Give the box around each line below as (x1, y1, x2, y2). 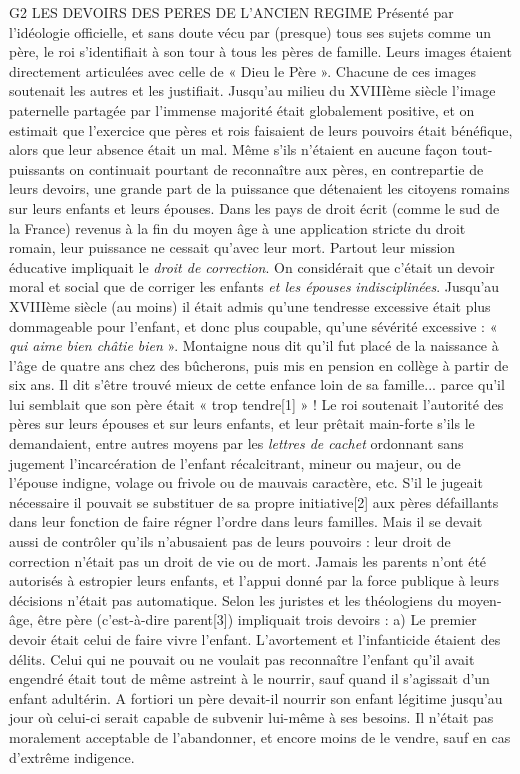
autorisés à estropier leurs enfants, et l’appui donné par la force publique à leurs (9, 570, 499, 591)
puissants (9, 158, 65, 179)
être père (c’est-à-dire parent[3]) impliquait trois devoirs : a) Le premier (37, 609, 477, 630)
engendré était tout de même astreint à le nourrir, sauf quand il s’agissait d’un (9, 668, 490, 689)
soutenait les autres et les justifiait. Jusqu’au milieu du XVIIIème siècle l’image (9, 80, 496, 101)
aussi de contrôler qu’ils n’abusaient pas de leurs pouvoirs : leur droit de (9, 531, 451, 552)
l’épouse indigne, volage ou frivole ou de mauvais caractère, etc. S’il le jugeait (9, 472, 483, 493)
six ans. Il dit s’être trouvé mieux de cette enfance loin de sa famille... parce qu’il (9, 374, 505, 395)
